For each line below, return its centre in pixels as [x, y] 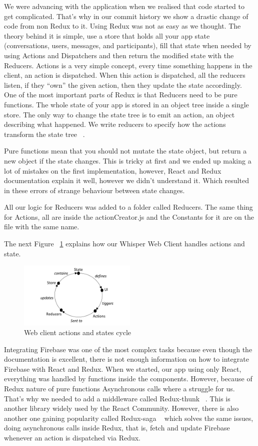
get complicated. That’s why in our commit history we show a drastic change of [126, 16]
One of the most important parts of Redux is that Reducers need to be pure [121, 95]
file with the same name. [42, 227]
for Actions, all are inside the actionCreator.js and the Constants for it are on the [129, 216]
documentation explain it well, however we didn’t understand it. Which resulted [126, 180]
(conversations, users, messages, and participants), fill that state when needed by [128, 45]
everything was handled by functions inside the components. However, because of [128, 379]
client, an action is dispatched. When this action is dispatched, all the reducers [125, 75]
